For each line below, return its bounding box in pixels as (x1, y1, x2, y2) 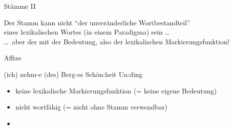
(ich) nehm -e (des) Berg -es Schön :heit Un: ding (4, 69, 143, 79)
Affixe (4, 53, 21, 63)
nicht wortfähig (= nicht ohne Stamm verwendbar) (15, 102, 168, 112)
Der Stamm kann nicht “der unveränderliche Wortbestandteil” (4, 17, 191, 27)
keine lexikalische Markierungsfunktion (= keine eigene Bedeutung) (15, 85, 217, 95)
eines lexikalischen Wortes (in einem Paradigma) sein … (4, 27, 169, 37)
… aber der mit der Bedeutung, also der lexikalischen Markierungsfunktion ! (4, 36, 230, 46)
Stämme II (4, 1, 36, 11)
